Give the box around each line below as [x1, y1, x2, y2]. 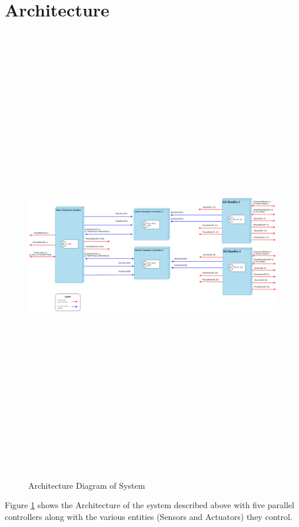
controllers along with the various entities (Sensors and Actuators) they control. [5, 510, 293, 522]
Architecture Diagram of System [28, 479, 145, 491]
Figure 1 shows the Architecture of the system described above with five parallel [5, 499, 294, 511]
